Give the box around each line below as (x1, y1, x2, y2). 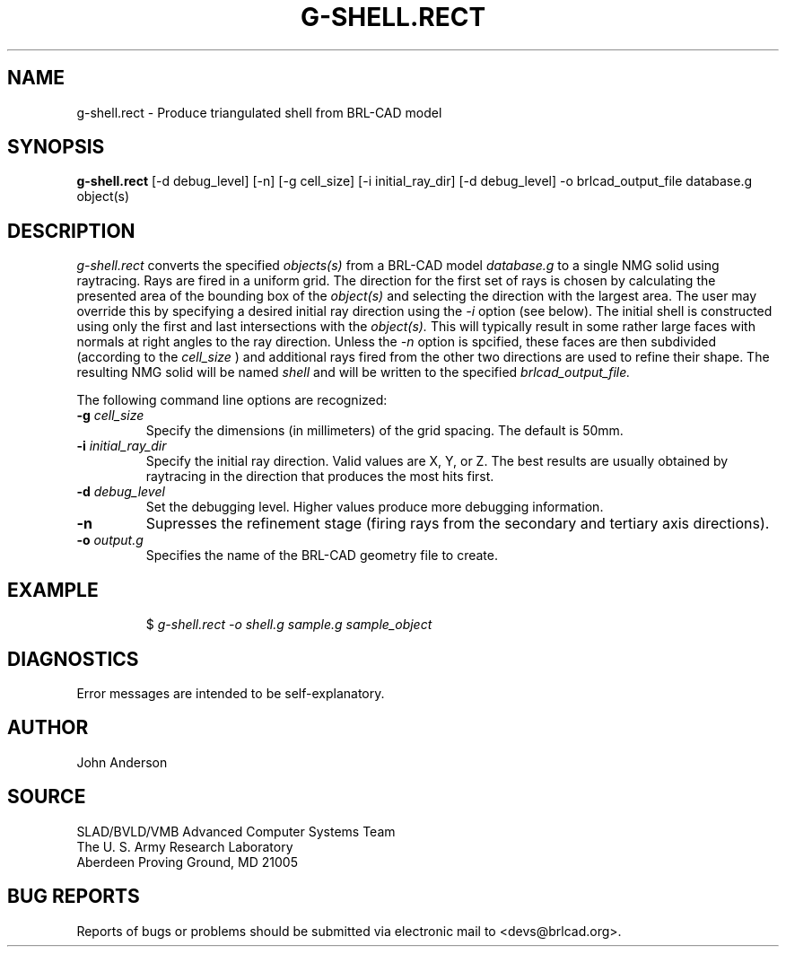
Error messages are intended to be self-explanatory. (76, 685, 385, 701)
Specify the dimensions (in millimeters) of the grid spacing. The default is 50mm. (145, 423, 624, 439)
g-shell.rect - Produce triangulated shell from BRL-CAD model (76, 104, 442, 120)
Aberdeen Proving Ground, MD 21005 (76, 853, 298, 870)
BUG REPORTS (7, 885, 140, 908)
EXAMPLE (7, 578, 99, 601)
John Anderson (76, 754, 168, 770)
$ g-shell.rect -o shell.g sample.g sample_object (145, 617, 432, 633)
